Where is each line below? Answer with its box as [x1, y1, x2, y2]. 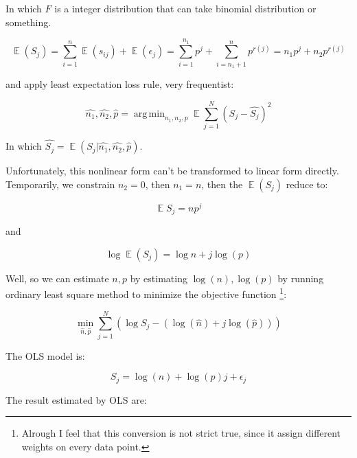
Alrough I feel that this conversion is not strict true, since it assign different [21, 426, 341, 440]
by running [277, 271, 324, 285]
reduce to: [286, 176, 328, 191]
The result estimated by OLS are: [5, 392, 147, 407]
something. [5, 14, 51, 29]
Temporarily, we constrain [5, 176, 115, 191]
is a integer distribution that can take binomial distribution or [54, 1, 316, 15]
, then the [201, 176, 243, 191]
